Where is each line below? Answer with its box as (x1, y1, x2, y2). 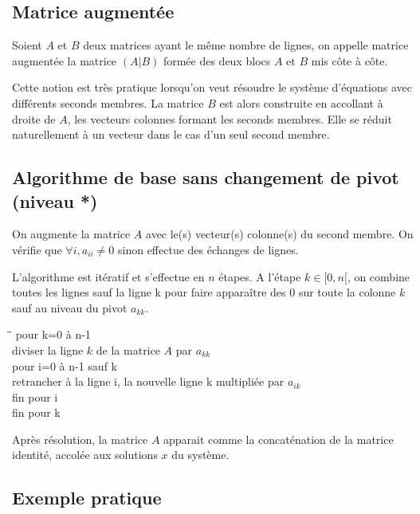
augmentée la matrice (12, 52, 117, 69)
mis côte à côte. (311, 52, 388, 69)
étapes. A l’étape (218, 268, 301, 284)
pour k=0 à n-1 (15, 326, 91, 343)
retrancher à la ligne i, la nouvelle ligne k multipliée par (12, 373, 285, 390)
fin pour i (12, 388, 58, 405)
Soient (12, 37, 42, 53)
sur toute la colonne (298, 284, 396, 300)
